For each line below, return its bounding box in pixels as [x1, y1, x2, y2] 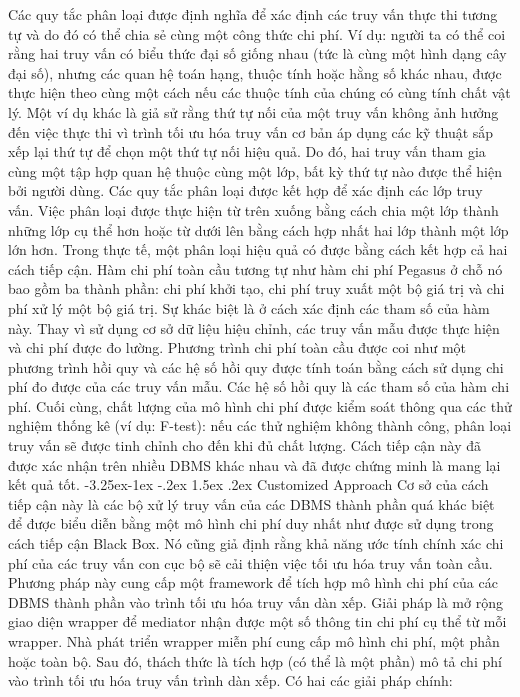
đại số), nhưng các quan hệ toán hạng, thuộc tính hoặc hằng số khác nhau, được [8, 62, 502, 83]
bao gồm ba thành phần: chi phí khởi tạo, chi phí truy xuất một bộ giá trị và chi [8, 278, 505, 299]
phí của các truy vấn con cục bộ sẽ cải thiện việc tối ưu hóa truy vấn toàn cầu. [8, 552, 493, 573]
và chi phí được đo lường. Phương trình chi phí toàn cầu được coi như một [8, 337, 467, 358]
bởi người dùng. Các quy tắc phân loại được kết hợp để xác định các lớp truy [8, 180, 483, 201]
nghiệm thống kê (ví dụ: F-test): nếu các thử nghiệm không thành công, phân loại [8, 415, 512, 436]
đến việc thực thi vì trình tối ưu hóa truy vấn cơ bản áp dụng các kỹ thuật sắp [8, 121, 494, 142]
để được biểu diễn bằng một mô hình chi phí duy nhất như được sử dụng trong [8, 513, 494, 534]
